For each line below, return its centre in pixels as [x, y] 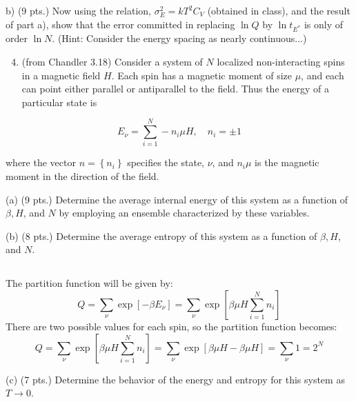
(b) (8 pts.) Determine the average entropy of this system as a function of [161, 235]
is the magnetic [287, 162]
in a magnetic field [61, 75]
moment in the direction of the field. [82, 176]
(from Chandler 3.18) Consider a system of [112, 61]
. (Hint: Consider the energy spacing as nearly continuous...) [179, 38]
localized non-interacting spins [281, 61]
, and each [323, 75]
